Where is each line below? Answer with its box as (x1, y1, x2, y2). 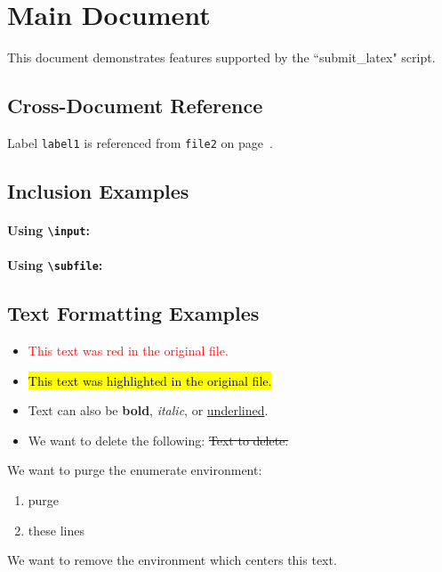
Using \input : (7, 220, 90, 239)
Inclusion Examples (7, 176, 189, 204)
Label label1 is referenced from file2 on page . (7, 133, 273, 151)
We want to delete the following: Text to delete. (28, 430, 289, 449)
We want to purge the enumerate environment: (7, 461, 262, 479)
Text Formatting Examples (7, 299, 260, 327)
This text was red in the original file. (28, 341, 229, 360)
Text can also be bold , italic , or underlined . (28, 401, 269, 420)
